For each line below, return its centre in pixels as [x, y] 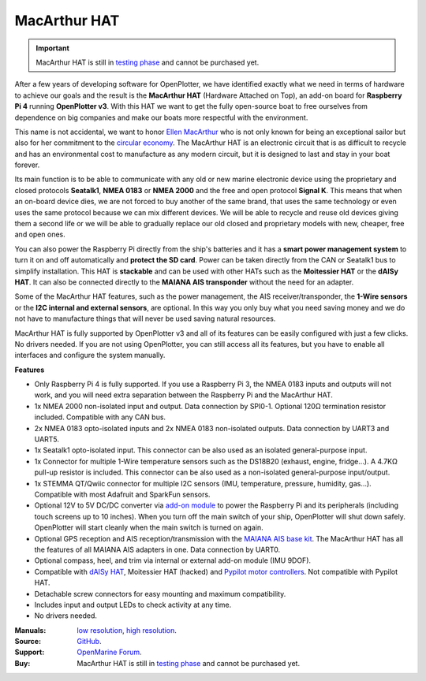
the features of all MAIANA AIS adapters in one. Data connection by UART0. [157, 549]
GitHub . [89, 642]
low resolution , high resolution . [127, 630]
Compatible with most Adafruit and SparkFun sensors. [122, 494]
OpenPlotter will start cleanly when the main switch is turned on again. [149, 527]
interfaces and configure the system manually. [90, 355]
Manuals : [30, 630]
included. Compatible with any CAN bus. [100, 417]
